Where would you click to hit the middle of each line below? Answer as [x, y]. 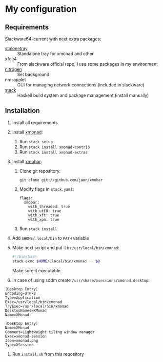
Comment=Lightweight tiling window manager [50, 332]
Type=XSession [20, 345]
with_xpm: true [44, 219]
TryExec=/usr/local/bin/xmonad [37, 306]
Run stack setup [36, 141]
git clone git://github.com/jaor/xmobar [61, 180]
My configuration [41, 9]
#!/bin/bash [24, 257]
